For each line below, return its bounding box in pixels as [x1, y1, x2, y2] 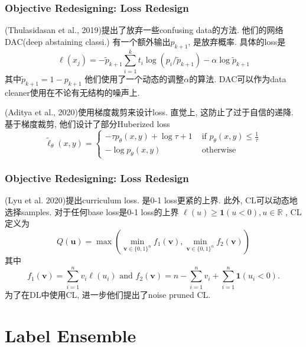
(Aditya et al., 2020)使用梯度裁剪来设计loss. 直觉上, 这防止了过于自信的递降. [5, 106, 294, 118]
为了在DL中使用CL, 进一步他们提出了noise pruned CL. [5, 288, 211, 300]
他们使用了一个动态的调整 [84, 72, 184, 85]
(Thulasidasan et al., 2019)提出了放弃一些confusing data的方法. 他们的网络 [5, 24, 284, 36]
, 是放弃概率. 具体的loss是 [188, 35, 286, 47]
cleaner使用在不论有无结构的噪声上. [5, 86, 140, 98]
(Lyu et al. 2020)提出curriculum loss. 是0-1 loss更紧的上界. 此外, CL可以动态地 [5, 194, 298, 206]
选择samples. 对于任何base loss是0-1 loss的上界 [5, 205, 179, 218]
